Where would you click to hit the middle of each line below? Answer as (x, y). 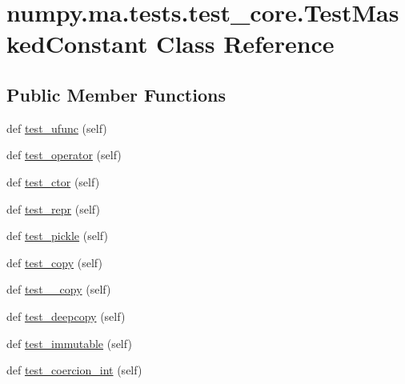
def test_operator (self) (64, 155)
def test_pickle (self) (57, 236)
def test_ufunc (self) (57, 128)
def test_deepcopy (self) (66, 316)
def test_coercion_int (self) (74, 370)
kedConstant (77, 44)
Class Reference (245, 44)
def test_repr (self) (53, 208)
